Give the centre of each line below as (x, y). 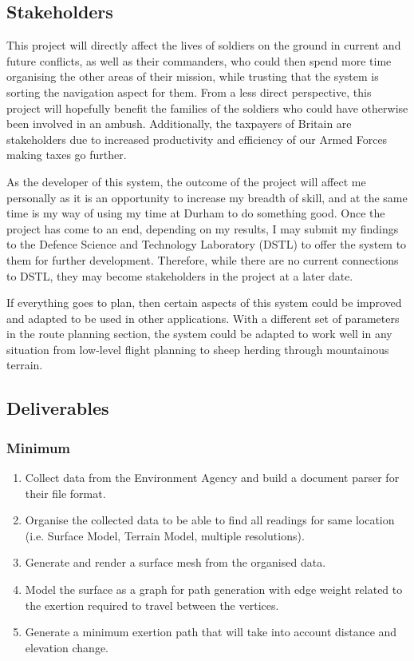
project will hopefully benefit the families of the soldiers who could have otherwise (207, 108)
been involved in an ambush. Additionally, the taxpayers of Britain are (179, 123)
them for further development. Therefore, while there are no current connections (203, 259)
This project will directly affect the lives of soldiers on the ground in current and (204, 45)
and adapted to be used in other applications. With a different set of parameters (203, 318)
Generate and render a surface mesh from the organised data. (175, 562)
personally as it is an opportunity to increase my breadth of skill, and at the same (207, 197)
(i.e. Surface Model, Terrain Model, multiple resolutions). (165, 535)
